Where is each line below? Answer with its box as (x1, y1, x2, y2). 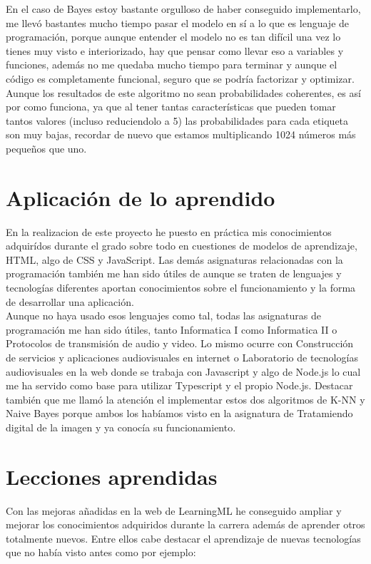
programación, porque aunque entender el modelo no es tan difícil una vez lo (6, 29, 341, 44)
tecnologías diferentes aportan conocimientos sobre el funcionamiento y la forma (6, 280, 356, 295)
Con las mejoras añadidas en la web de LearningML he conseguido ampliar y (6, 503, 342, 518)
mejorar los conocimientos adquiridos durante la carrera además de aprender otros (6, 517, 365, 532)
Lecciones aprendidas (6, 461, 218, 491)
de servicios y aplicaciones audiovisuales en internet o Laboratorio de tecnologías (6, 350, 358, 364)
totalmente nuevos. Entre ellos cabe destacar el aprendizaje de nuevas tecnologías (6, 530, 361, 545)
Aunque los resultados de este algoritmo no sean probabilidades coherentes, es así (6, 85, 361, 100)
